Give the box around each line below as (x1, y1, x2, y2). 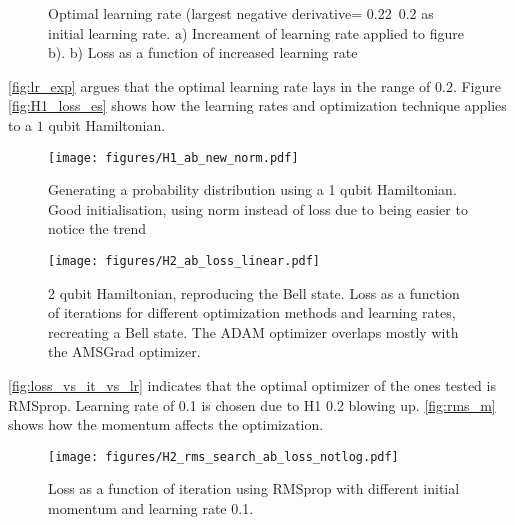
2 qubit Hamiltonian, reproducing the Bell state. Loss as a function (48, 282, 460, 303)
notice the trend (48, 218, 147, 239)
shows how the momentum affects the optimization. (8, 414, 324, 435)
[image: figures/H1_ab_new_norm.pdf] (48, 150, 299, 165)
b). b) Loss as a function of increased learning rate (48, 42, 358, 63)
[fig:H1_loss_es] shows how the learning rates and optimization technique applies (8, 95, 507, 116)
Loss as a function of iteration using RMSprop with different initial (48, 478, 460, 499)
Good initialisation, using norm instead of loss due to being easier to (48, 198, 468, 219)
